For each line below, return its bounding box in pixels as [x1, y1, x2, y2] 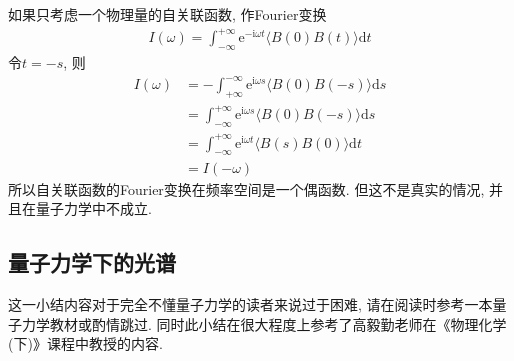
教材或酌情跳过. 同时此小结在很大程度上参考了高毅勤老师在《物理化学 [49, 313, 507, 334]
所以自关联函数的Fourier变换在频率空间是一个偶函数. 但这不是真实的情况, [8, 178, 485, 199]
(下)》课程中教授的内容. [8, 333, 163, 354]
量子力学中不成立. [35, 198, 152, 219]
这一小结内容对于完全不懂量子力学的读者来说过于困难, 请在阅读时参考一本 [8, 293, 493, 314]
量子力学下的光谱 [8, 247, 176, 278]
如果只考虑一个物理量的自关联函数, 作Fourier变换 [8, 4, 327, 24]
